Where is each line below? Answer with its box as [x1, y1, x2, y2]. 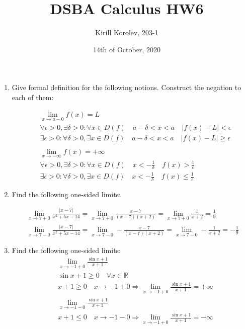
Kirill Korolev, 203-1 [95, 27, 158, 38]
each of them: [12, 92, 54, 102]
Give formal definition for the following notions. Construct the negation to [12, 82, 241, 93]
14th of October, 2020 [93, 44, 160, 54]
